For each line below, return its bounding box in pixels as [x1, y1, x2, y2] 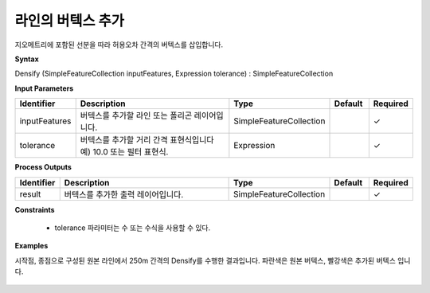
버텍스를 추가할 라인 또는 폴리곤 [80, 110, 193, 121]
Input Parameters [14, 84, 74, 93]
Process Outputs [14, 162, 72, 172]
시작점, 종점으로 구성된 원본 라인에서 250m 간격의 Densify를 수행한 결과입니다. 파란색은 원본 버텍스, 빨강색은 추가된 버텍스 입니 [14, 256, 411, 265]
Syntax [14, 54, 39, 64]
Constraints [14, 205, 55, 214]
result [19, 188, 41, 199]
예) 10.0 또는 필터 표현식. [80, 146, 169, 158]
